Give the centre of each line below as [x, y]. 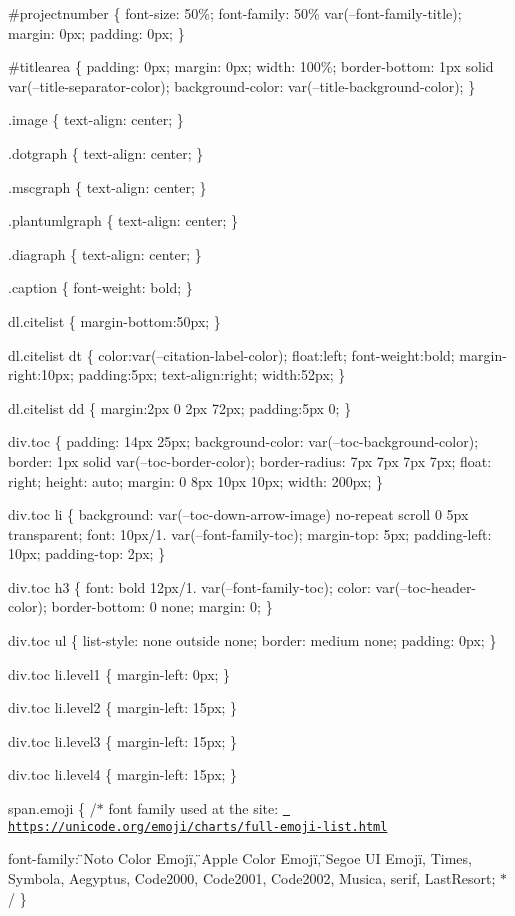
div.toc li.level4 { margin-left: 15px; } [123, 774]
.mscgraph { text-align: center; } [107, 186]
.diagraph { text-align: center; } [105, 253]
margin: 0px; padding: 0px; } [96, 32]
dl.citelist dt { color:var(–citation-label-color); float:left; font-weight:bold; [231, 354]
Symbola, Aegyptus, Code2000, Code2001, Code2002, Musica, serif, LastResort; [252, 877]
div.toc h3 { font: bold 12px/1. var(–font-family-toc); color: [189, 586]
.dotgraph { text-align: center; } [106, 152]
